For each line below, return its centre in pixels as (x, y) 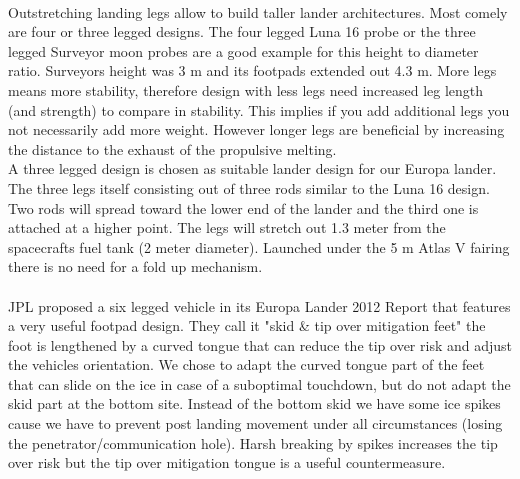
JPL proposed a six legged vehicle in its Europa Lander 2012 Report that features (259, 305)
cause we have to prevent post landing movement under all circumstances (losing (255, 423)
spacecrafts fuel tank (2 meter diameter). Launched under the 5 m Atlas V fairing (259, 246)
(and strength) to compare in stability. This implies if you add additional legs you (259, 109)
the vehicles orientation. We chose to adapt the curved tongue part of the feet (246, 364)
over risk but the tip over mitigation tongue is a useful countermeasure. (227, 462)
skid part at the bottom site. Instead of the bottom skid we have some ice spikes (254, 403)
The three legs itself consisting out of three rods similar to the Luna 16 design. (249, 187)
